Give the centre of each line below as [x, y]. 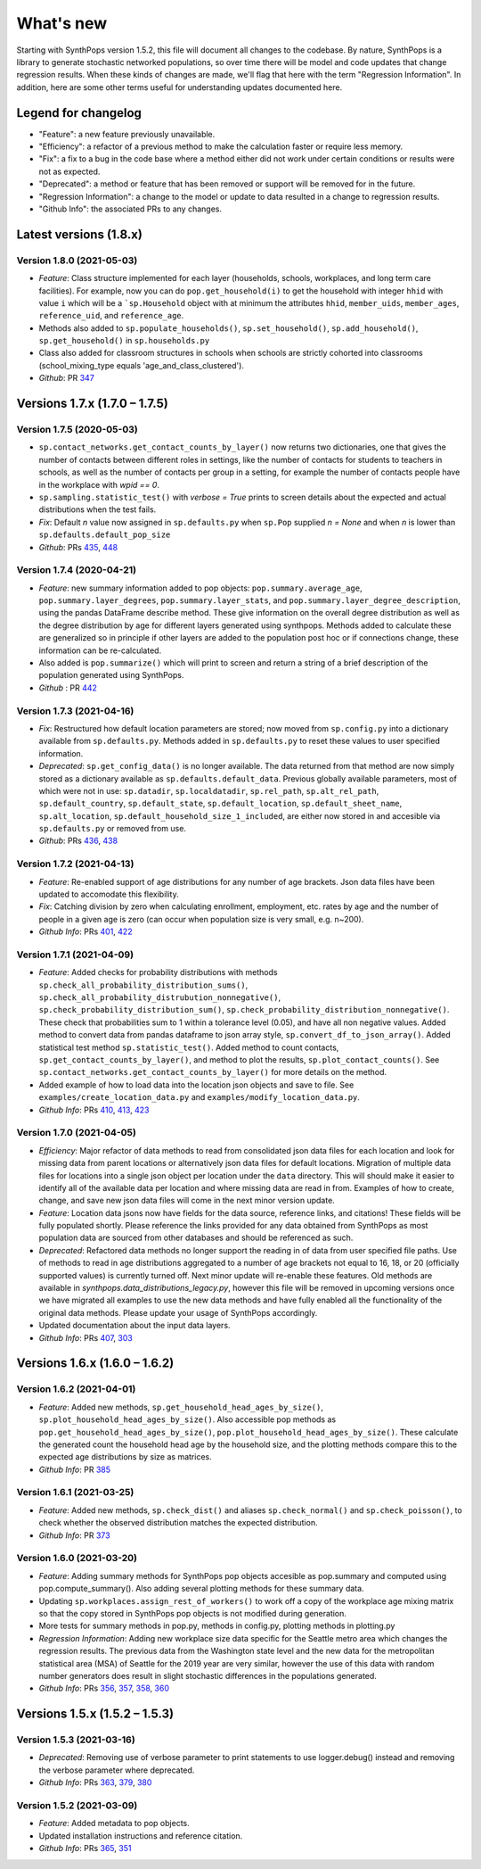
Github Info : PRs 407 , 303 [86, 1337]
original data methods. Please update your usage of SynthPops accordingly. [178, 1312]
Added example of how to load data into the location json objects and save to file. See [196, 1085]
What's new [62, 23]
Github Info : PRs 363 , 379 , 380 [95, 1782]
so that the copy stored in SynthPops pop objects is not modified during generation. [193, 1613]
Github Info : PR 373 [74, 1535]
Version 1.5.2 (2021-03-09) [77, 1805]
